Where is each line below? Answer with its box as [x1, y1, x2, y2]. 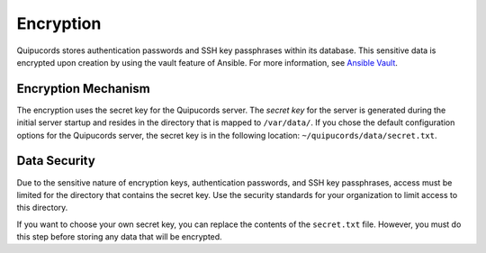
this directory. [16, 203, 68, 213]
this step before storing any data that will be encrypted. [16, 231, 222, 242]
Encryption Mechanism [16, 81, 150, 96]
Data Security [16, 153, 96, 168]
